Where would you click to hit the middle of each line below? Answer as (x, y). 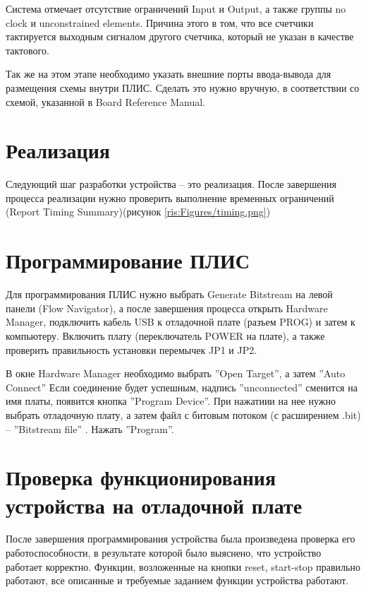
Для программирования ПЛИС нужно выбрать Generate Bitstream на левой (169, 294)
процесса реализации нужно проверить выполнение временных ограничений (170, 197)
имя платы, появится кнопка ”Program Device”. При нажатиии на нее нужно (171, 401)
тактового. (28, 50)
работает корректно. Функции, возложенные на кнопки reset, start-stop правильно (183, 566)
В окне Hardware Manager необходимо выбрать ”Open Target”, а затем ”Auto (176, 373)
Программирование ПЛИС (128, 260)
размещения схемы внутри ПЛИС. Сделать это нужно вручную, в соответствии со (183, 87)
